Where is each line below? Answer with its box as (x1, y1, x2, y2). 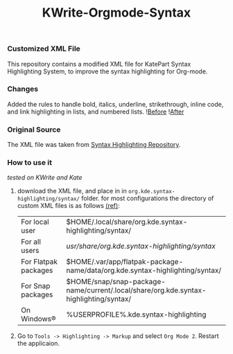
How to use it (7, 158, 52, 168)
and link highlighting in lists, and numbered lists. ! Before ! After (7, 107, 184, 116)
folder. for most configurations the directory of (80, 194, 214, 202)
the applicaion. (17, 339, 60, 348)
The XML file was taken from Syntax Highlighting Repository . (7, 141, 181, 149)
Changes (7, 85, 39, 94)
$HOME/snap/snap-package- (66, 277, 166, 287)
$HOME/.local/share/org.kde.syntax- (66, 217, 188, 227)
